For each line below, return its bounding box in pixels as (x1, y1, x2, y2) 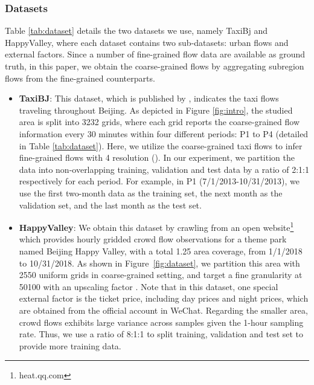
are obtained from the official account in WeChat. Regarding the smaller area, (19, 303, 308, 316)
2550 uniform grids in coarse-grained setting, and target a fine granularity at (19, 268, 303, 281)
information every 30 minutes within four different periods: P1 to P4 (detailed (19, 127, 309, 140)
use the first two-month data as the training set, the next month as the (19, 186, 283, 199)
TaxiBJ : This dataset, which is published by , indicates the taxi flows (19, 92, 279, 105)
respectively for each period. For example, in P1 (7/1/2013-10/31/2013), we (19, 175, 300, 187)
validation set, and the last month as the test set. (19, 198, 202, 211)
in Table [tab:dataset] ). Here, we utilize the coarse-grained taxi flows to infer (19, 139, 303, 152)
